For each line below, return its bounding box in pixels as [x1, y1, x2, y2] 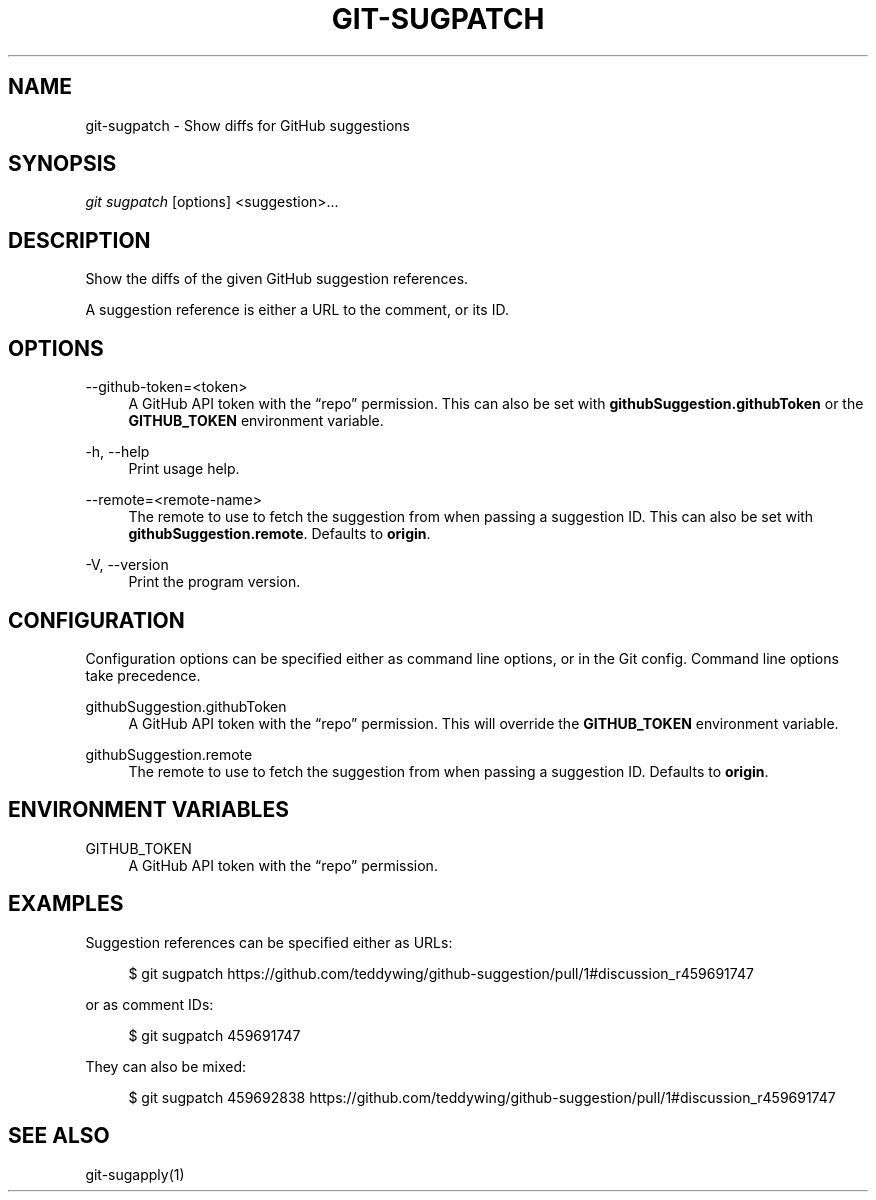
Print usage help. [128, 460, 240, 478]
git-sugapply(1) [85, 1165, 185, 1183]
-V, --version [85, 556, 169, 574]
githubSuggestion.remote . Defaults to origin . [128, 525, 431, 543]
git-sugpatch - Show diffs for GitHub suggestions [85, 116, 410, 134]
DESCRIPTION [8, 227, 151, 253]
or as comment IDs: [85, 995, 214, 1013]
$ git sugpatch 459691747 [128, 1026, 301, 1044]
